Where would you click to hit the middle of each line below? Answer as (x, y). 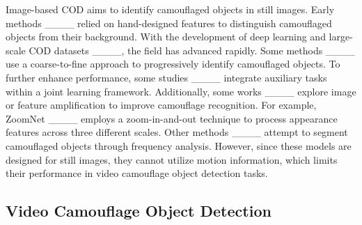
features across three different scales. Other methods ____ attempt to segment (177, 132)
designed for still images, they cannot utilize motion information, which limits (172, 159)
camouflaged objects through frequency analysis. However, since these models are (179, 145)
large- (341, 37)
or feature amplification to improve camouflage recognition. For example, (161, 105)
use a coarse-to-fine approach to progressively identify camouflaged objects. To (173, 64)
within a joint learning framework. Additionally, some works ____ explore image (181, 91)
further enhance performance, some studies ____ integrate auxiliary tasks (166, 77)
